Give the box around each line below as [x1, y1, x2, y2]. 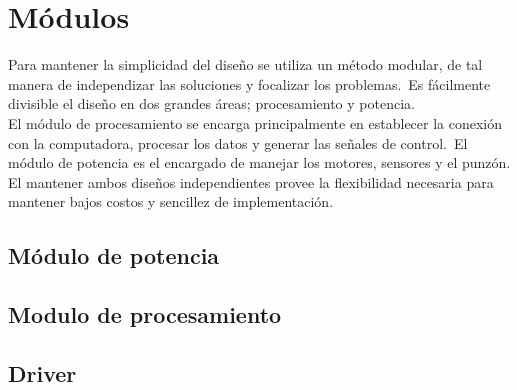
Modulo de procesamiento [8, 299, 282, 330]
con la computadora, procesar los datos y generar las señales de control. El [8, 132, 468, 153]
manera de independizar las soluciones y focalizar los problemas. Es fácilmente [8, 73, 491, 94]
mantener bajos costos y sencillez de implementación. [8, 191, 334, 212]
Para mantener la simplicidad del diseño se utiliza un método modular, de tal [8, 54, 483, 75]
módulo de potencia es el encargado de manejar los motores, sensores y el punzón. [8, 152, 511, 173]
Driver [8, 357, 77, 388]
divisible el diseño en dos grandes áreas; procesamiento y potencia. [8, 93, 415, 114]
